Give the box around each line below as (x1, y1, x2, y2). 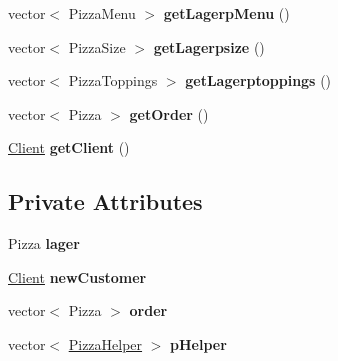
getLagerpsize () (153, 36, 265, 57)
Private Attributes (8, 186, 203, 217)
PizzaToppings (68, 70, 158, 91)
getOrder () (129, 103, 209, 124)
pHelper (170, 333, 227, 354)
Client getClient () (8, 137, 130, 158)
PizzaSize (68, 36, 126, 57)
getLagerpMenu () (163, 3, 290, 23)
